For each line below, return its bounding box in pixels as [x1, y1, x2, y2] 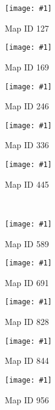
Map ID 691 [5, 276, 49, 289]
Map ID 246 [5, 100, 49, 112]
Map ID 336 [5, 138, 49, 151]
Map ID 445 [5, 177, 49, 190]
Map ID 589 [5, 237, 49, 250]
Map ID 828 [5, 315, 49, 327]
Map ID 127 [5, 21, 49, 34]
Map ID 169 [5, 60, 49, 73]
